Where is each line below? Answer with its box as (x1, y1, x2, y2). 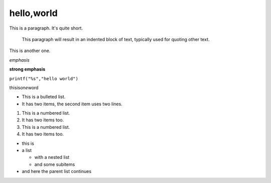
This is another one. (9, 48, 51, 54)
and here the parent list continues (22, 168, 92, 174)
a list (22, 147, 32, 153)
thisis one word (9, 84, 39, 90)
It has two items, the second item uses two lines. (22, 101, 122, 107)
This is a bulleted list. (22, 94, 66, 100)
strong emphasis (9, 66, 46, 72)
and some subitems (34, 161, 75, 167)
